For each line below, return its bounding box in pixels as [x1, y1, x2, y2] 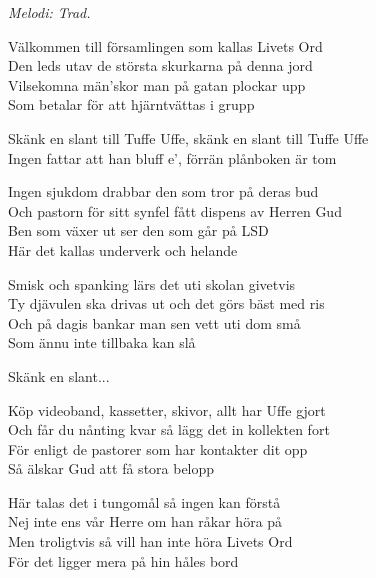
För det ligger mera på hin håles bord [8, 550, 239, 571]
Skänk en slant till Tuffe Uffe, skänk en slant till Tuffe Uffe [8, 127, 369, 148]
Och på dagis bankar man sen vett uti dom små [8, 312, 301, 333]
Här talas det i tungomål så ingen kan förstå [8, 491, 281, 512]
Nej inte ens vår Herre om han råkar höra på [8, 511, 283, 532]
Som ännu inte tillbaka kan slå [8, 332, 196, 353]
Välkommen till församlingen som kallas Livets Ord [8, 35, 323, 56]
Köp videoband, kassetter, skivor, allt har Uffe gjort [8, 399, 326, 420]
